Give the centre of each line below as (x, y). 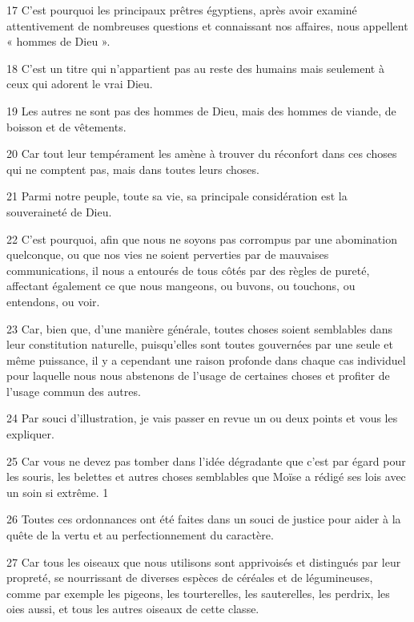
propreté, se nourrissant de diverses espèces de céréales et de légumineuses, (190, 578)
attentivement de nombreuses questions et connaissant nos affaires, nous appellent (207, 25)
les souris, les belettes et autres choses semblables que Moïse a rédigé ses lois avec (206, 477)
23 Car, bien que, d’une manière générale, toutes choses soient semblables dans (200, 328)
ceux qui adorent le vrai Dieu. (80, 84)
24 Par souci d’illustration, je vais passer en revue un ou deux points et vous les (202, 418)
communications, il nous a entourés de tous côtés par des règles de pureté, (188, 270)
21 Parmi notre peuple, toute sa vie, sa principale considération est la (177, 196)
